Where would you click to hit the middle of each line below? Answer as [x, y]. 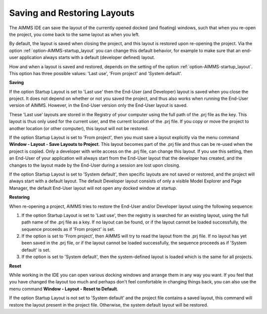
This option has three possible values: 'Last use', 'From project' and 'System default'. [96, 73]
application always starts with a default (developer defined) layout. [87, 57]
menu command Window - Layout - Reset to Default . [64, 289]
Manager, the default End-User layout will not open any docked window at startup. [93, 188]
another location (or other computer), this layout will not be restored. [79, 128]
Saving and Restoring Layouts [72, 13]
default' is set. [36, 250]
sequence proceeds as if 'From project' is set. [68, 229]
